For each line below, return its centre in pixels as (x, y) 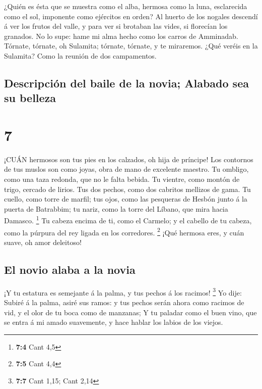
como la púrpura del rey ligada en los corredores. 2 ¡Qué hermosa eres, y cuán (124, 231)
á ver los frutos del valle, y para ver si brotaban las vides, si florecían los (116, 26)
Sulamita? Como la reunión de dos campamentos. (80, 55)
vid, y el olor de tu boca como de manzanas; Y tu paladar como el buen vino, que (130, 312)
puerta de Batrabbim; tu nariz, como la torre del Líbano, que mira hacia (116, 208)
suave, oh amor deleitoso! (43, 242)
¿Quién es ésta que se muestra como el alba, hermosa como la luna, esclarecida (126, 6)
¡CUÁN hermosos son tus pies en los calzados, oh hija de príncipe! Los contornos (129, 159)
